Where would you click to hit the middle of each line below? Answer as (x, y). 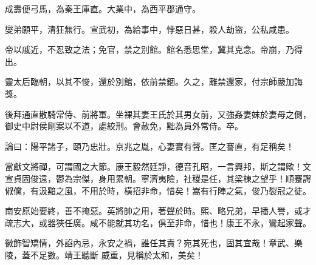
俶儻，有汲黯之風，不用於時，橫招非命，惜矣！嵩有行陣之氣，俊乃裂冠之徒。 (158, 190)
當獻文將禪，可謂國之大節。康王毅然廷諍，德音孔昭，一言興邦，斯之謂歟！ (154, 166)
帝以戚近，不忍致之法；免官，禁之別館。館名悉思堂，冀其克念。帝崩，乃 (149, 49)
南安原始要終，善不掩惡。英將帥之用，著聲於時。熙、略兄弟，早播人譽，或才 (158, 211)
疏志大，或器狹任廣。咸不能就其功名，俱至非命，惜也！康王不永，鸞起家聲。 (158, 222)
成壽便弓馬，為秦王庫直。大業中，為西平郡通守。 (103, 8)
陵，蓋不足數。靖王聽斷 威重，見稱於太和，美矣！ (104, 254)
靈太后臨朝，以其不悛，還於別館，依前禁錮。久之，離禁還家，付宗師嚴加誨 (154, 82)
